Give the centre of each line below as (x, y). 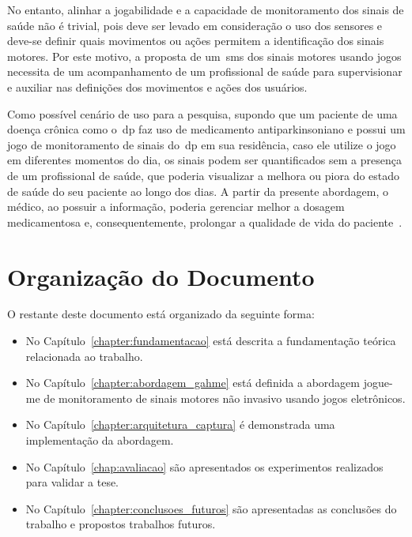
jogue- (378, 383)
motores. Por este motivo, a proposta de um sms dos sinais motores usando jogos (204, 56)
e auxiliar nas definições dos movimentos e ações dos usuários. (157, 86)
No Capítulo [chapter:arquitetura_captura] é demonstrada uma (180, 424)
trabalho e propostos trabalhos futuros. (121, 524)
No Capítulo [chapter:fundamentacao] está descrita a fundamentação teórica (211, 341)
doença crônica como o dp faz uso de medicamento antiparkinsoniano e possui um (206, 129)
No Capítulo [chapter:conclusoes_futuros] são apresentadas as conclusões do (211, 508)
